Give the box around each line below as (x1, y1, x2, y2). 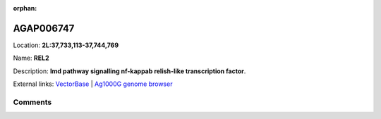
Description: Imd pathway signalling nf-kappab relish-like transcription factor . (13, 67, 246, 75)
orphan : (13, 4, 37, 12)
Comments (13, 97, 52, 107)
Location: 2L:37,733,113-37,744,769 (13, 41, 119, 49)
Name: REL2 (13, 54, 49, 63)
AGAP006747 (13, 22, 75, 35)
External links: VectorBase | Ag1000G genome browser (13, 80, 173, 88)
